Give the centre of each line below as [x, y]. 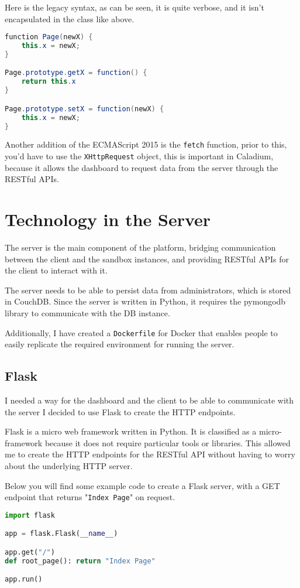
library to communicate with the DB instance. [87, 312]
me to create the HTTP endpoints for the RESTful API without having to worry [150, 454]
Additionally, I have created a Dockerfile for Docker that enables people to [141, 332]
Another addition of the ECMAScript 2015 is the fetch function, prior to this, [146, 144]
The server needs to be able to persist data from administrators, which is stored [148, 290]
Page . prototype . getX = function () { [76, 73]
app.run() [24, 580]
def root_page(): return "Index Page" [80, 561]
